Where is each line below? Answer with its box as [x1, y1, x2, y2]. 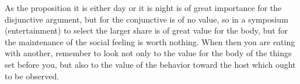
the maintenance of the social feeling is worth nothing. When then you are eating [5, 35, 295, 48]
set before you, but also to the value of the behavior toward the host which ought [5, 58, 296, 70]
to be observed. [5, 70, 60, 82]
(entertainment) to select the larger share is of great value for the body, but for [5, 24, 288, 36]
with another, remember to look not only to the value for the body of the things [5, 47, 292, 59]
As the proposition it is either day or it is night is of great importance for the [5, 2, 282, 13]
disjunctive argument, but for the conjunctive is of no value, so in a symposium [5, 13, 288, 25]
